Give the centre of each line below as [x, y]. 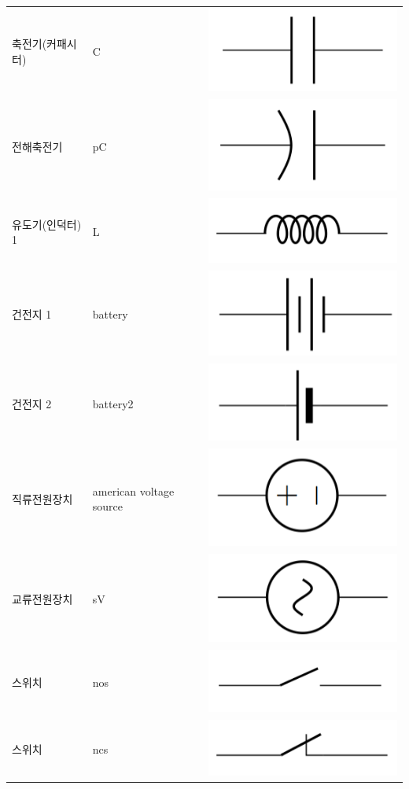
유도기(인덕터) [47, 224]
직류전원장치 [42, 498]
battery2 [113, 403]
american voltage [133, 490]
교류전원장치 [42, 599]
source [108, 506]
